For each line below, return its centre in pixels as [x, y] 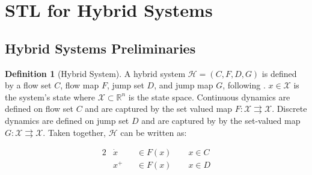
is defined [279, 73]
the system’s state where [50, 97]
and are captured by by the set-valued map [221, 120]
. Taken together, [74, 132]
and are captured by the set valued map [159, 109]
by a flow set [28, 85]
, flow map [80, 85]
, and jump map [184, 85]
